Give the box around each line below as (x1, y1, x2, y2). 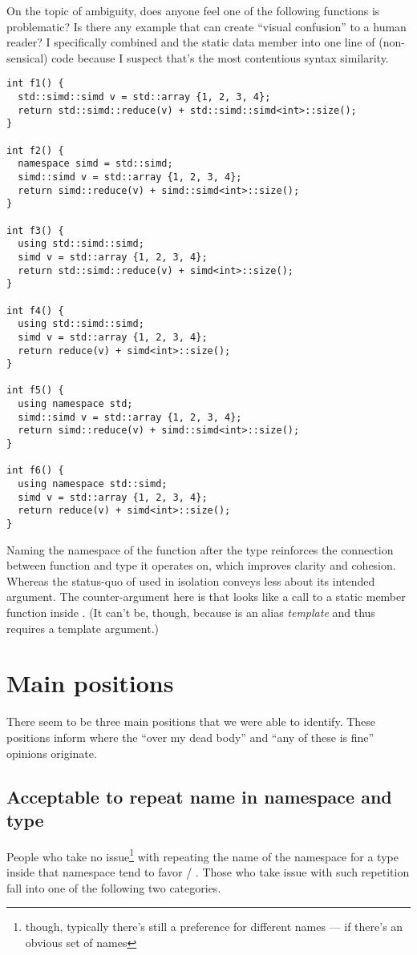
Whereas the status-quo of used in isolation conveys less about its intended (6, 572, 375, 589)
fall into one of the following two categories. (6, 879, 221, 896)
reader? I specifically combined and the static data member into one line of (6, 34, 375, 50)
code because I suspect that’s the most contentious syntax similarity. (51, 49, 389, 66)
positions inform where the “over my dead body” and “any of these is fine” (6, 728, 374, 745)
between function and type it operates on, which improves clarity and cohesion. (6, 557, 396, 574)
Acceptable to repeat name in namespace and (6, 784, 392, 808)
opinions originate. (6, 744, 97, 761)
